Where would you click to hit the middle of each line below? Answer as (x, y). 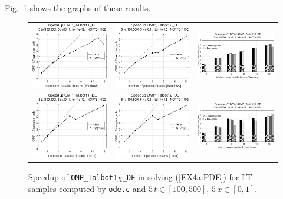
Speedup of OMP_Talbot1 (73, 177)
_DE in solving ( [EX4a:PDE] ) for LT (187, 177)
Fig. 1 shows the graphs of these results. (78, 8)
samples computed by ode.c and (87, 188)
